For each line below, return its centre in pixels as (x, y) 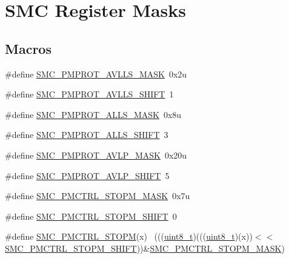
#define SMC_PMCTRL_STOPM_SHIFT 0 (91, 216)
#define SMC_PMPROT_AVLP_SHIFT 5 (87, 175)
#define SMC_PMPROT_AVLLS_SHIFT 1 (89, 94)
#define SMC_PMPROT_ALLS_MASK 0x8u (93, 114)
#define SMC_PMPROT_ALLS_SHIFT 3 (87, 135)
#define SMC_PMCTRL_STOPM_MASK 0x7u (98, 196)
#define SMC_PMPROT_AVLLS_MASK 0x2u (96, 74)
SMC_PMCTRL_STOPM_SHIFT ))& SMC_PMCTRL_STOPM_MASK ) (145, 248)
